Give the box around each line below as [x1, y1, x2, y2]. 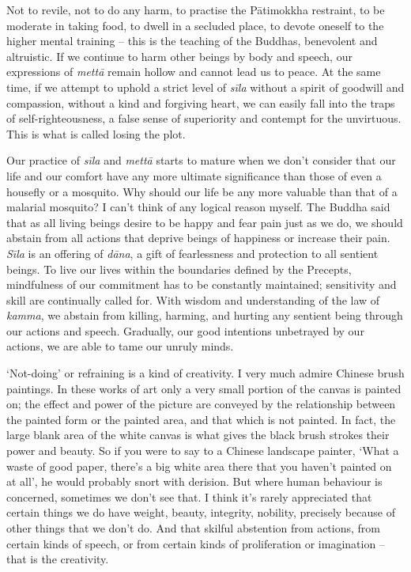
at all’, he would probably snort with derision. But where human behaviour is [6, 473, 383, 490]
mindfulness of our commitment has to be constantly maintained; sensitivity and [6, 276, 397, 293]
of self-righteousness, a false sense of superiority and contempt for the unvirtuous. [6, 110, 402, 127]
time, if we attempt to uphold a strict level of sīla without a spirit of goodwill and [6, 78, 405, 95]
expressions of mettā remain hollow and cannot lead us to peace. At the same [6, 63, 381, 80]
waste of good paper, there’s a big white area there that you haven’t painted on [6, 457, 392, 474]
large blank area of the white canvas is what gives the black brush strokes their [6, 426, 390, 443]
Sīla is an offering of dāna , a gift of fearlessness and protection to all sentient [6, 244, 379, 261]
